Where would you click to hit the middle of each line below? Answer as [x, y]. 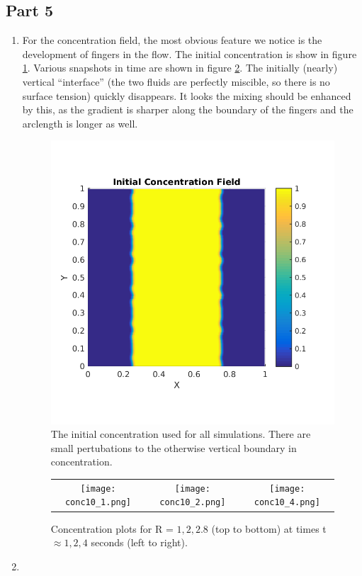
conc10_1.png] [98, 503]
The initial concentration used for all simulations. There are [181, 434]
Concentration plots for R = [112, 528]
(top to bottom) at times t [269, 528]
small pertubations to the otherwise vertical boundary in [174, 447]
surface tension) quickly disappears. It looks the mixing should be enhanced [187, 95]
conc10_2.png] [193, 503]
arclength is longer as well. [80, 123]
